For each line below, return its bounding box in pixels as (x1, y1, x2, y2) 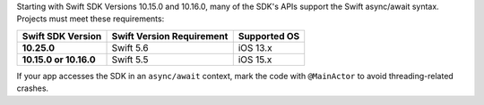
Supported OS (238, 29, 300, 42)
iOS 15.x (238, 53, 272, 66)
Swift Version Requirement (111, 29, 229, 42)
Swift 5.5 (111, 53, 149, 66)
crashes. (16, 83, 49, 93)
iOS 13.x (238, 41, 272, 53)
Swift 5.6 (111, 41, 149, 53)
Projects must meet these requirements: (16, 13, 165, 24)
